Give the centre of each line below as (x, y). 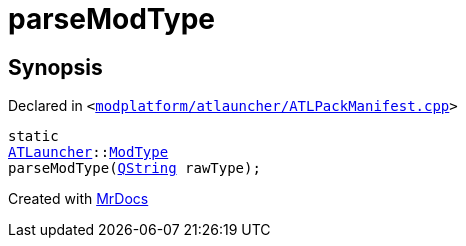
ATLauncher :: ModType (88, 152)
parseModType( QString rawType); (134, 168)
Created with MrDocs (78, 199)
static (33, 136)
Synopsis (55, 67)
